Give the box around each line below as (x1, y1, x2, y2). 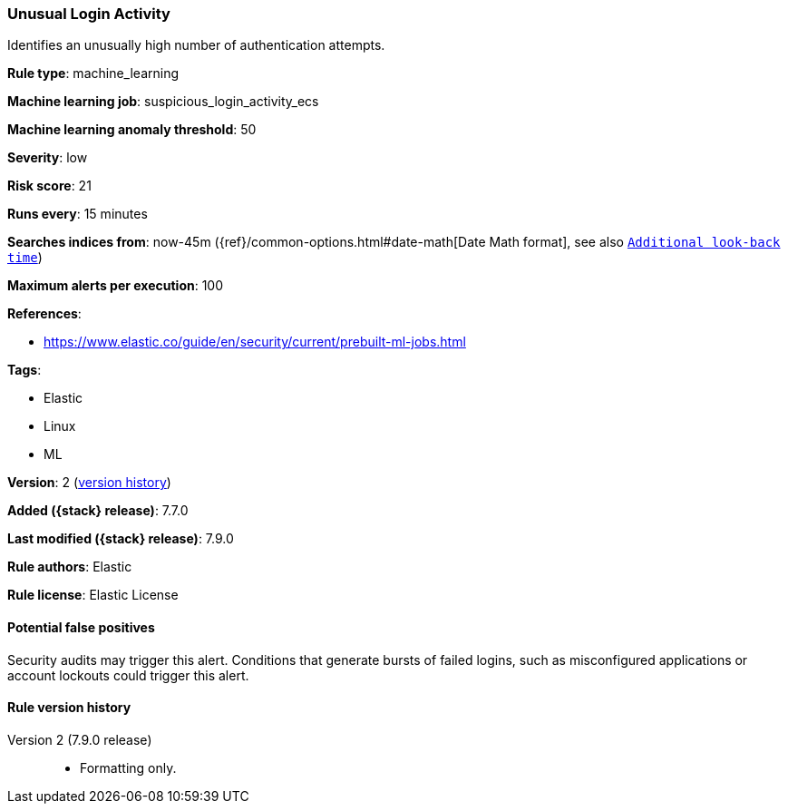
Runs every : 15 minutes (7, 206, 148, 222)
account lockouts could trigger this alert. (7, 667, 249, 683)
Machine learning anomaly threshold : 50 (7, 122, 257, 138)
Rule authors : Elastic (7, 559, 132, 575)
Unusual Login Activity (7, 5, 170, 23)
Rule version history (7, 699, 131, 716)
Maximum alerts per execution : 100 (7, 278, 224, 294)
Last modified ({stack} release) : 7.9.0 (7, 531, 234, 547)
